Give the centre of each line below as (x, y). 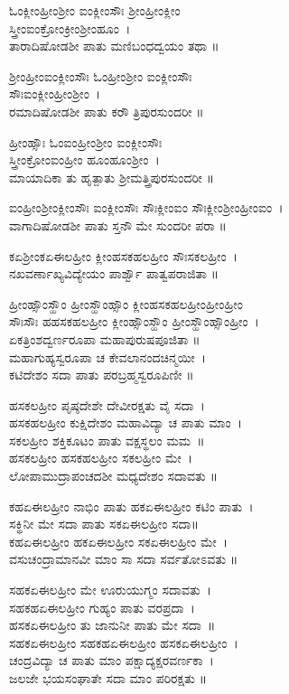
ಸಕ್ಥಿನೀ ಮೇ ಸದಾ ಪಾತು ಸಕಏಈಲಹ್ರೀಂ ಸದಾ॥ (104, 524)
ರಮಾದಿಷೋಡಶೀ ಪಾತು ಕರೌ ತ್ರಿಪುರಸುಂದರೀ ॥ (107, 111)
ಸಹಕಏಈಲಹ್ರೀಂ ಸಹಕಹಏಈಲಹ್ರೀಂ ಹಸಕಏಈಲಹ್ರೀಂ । (124, 642)
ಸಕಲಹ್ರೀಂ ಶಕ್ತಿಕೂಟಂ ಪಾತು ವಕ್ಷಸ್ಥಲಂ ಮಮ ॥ (107, 440)
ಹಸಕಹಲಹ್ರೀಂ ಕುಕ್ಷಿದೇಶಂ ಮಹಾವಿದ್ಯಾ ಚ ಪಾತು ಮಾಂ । (126, 422)
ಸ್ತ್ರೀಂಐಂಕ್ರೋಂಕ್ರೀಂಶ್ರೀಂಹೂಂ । (70, 28)
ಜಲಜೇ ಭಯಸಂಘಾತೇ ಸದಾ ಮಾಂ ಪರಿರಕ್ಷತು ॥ (108, 678)
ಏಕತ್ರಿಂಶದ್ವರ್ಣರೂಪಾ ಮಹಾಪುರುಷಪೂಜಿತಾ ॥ (105, 338)
